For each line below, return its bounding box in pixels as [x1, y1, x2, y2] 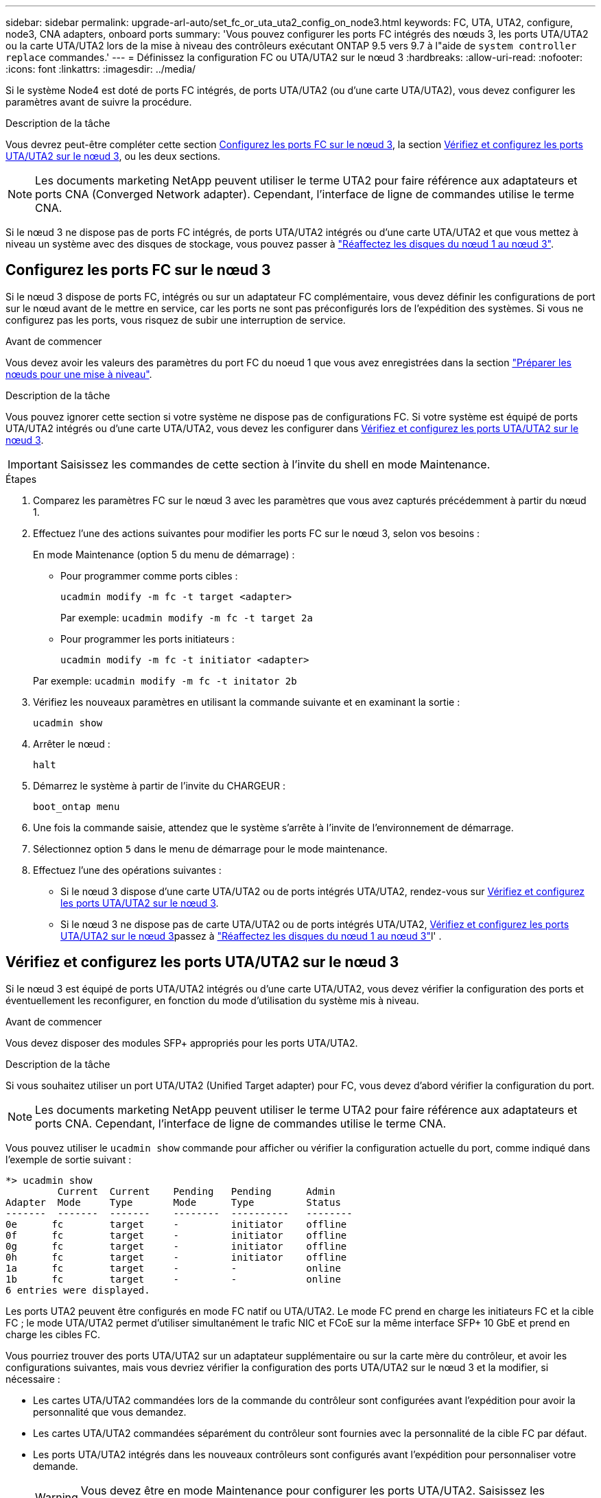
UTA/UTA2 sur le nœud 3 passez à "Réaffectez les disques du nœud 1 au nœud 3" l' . [60, 929, 442, 942]
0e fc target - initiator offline [5, 1218, 347, 1230]
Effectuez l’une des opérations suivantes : [33, 864, 222, 876]
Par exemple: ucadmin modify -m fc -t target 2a [60, 611, 313, 623]
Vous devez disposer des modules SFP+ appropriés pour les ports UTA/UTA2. [5, 1036, 358, 1049]
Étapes [5, 473, 37, 485]
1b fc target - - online [5, 1273, 341, 1285]
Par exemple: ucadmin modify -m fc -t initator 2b [33, 674, 297, 687]
